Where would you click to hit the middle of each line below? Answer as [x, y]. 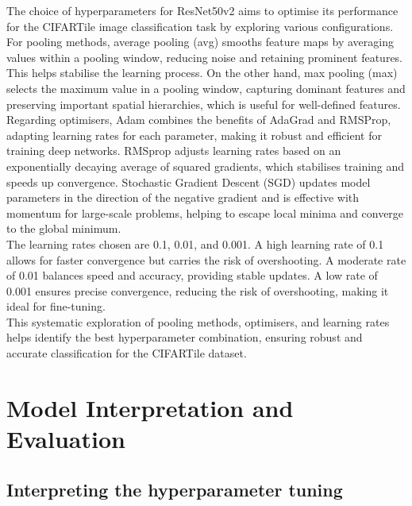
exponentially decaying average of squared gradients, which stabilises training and [206, 166]
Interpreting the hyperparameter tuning [175, 489]
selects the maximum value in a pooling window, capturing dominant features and [206, 88]
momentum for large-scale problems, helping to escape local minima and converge [205, 212]
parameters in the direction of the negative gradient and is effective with [183, 197]
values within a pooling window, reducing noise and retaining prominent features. [204, 57]
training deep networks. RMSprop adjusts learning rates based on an [174, 151]
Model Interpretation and [150, 407]
